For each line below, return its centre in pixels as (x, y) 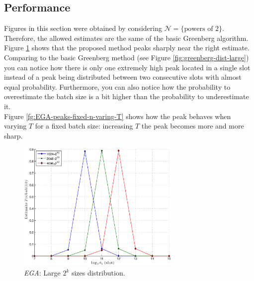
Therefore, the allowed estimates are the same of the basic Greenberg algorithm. (126, 38)
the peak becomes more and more (193, 126)
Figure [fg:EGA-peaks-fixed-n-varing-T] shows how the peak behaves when (118, 116)
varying (15, 126)
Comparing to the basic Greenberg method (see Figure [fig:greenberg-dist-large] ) (127, 57)
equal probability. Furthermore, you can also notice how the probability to (117, 86)
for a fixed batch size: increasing (84, 126)
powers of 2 (202, 29)
